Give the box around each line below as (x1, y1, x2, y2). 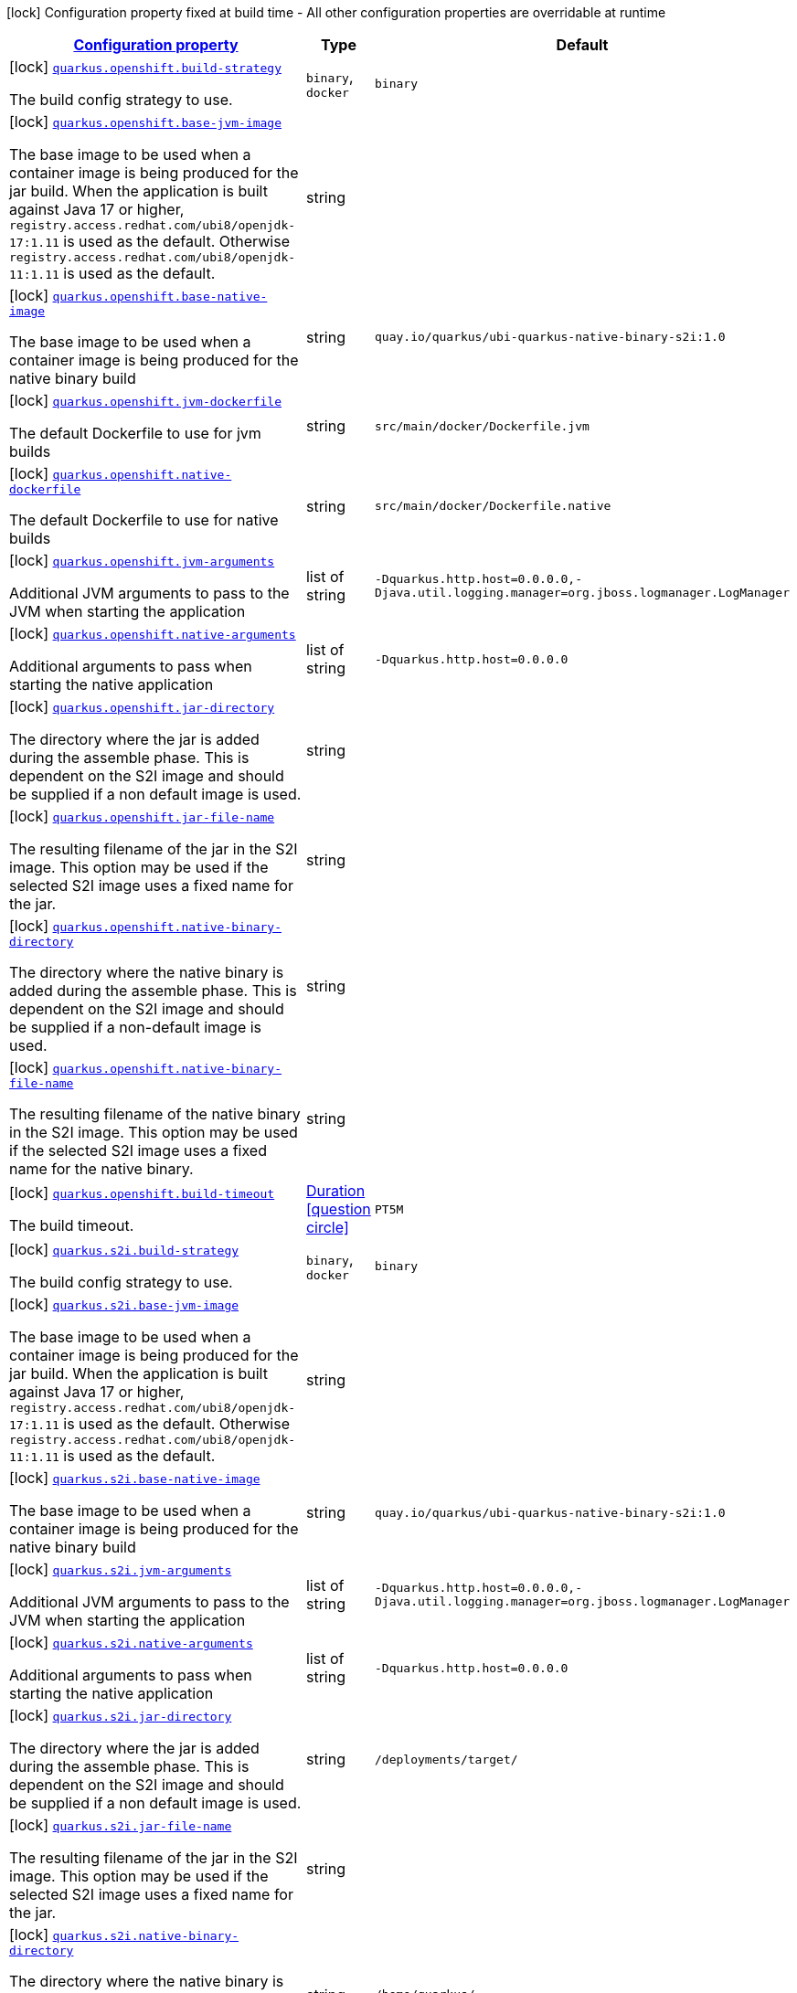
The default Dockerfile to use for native (9, 511, 279, 529)
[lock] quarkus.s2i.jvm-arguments (9, 1560, 232, 1578)
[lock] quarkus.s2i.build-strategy (9, 1240, 239, 1258)
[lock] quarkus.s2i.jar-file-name (9, 1816, 232, 1834)
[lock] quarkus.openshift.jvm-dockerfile (9, 391, 282, 409)
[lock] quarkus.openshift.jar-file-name (9, 807, 275, 825)
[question (305, 1200, 371, 1218)
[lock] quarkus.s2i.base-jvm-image (9, 1295, 239, 1313)
